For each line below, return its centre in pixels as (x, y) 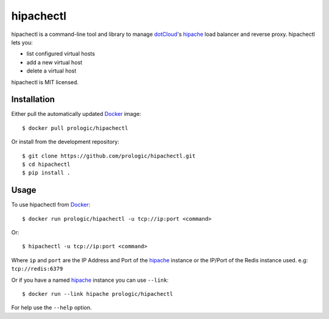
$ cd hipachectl (46, 164)
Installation (33, 100)
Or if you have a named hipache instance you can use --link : (90, 280)
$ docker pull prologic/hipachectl (75, 128)
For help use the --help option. (51, 307)
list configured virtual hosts (61, 54)
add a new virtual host (54, 62)
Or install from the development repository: (65, 142)
